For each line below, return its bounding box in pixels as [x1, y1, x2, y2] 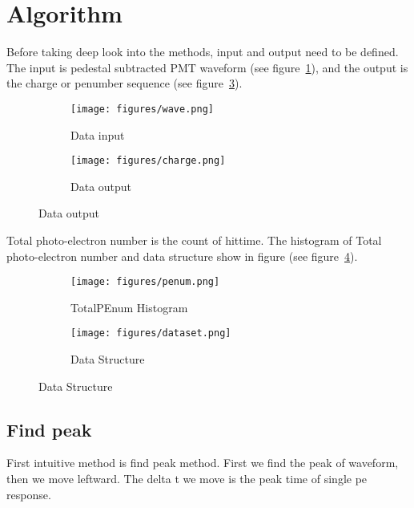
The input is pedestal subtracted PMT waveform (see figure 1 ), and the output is [6, 59, 408, 75]
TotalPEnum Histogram [70, 299, 188, 315]
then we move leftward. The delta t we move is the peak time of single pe [6, 470, 368, 487]
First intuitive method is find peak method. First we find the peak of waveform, [6, 454, 399, 471]
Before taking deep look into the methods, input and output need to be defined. [6, 43, 399, 60]
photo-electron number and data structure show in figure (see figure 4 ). [6, 247, 358, 264]
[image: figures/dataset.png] [70, 327, 231, 339]
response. [6, 486, 51, 502]
